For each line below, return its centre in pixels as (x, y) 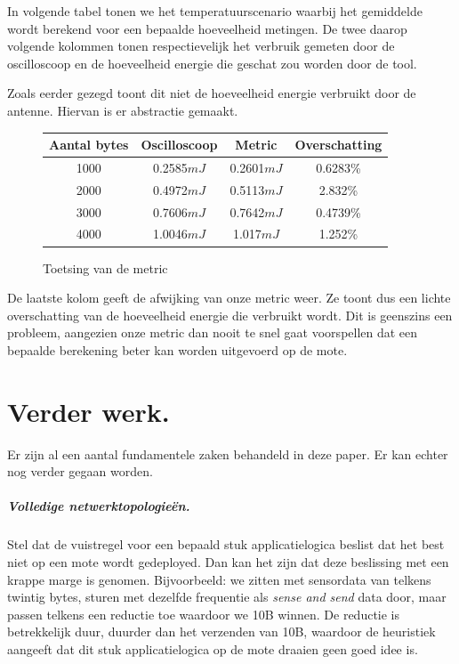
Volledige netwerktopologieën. (99, 506)
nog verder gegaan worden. (80, 471)
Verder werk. (89, 411)
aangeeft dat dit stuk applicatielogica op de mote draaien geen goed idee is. (213, 648)
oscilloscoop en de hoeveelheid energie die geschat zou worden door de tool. (212, 63)
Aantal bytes (89, 145)
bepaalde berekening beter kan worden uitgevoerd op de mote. (177, 349)
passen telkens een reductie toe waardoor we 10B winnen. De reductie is (204, 614)
